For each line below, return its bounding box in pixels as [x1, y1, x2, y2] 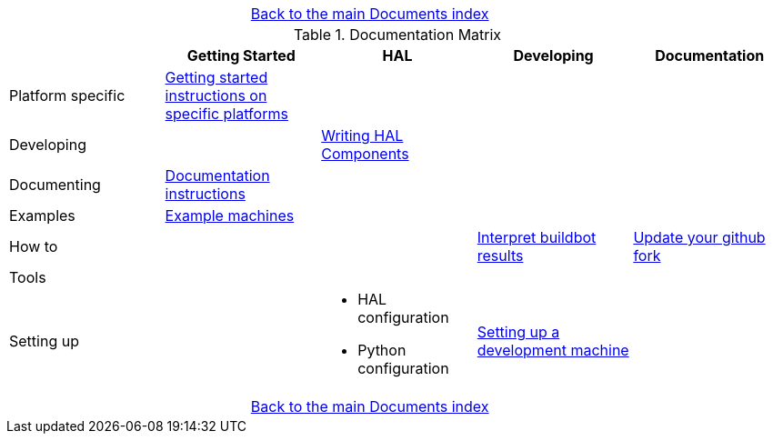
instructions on [165, 86, 267, 105]
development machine [477, 341, 629, 359]
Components [321, 145, 409, 163]
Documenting [9, 175, 101, 194]
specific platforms [165, 105, 288, 123]
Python [357, 341, 407, 359]
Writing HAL [321, 126, 404, 145]
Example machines [165, 206, 295, 225]
